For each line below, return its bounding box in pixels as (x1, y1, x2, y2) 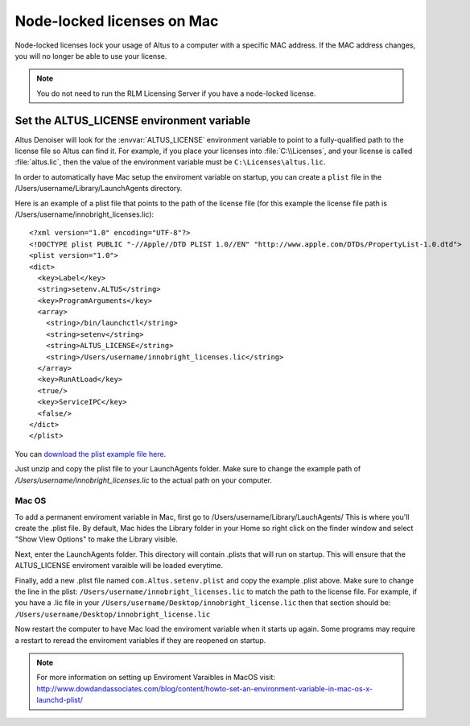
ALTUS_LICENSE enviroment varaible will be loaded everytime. (14, 561, 224, 570)
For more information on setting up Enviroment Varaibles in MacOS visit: (36, 673, 275, 682)
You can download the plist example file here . (14, 449, 167, 458)
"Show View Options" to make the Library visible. (14, 534, 179, 544)
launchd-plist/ (36, 695, 84, 705)
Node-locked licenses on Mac (14, 12, 219, 30)
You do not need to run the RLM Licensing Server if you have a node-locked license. (36, 89, 316, 98)
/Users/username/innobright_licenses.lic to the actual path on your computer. (14, 475, 273, 485)
